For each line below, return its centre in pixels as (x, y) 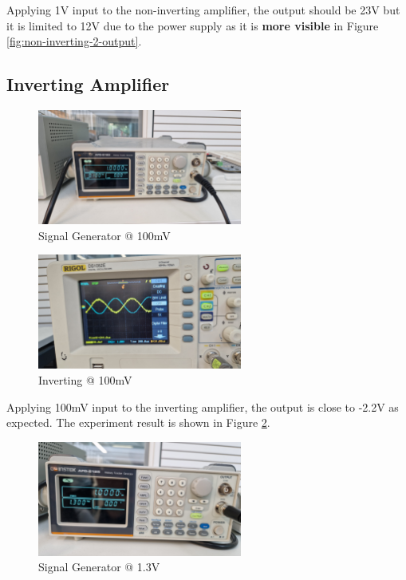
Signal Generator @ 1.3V (99, 567)
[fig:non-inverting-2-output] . (74, 41)
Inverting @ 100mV (85, 379)
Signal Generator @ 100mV (104, 235)
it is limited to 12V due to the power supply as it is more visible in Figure (193, 25)
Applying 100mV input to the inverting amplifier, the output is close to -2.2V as (203, 406)
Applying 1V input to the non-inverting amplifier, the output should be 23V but (203, 10)
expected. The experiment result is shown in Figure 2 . (138, 422)
